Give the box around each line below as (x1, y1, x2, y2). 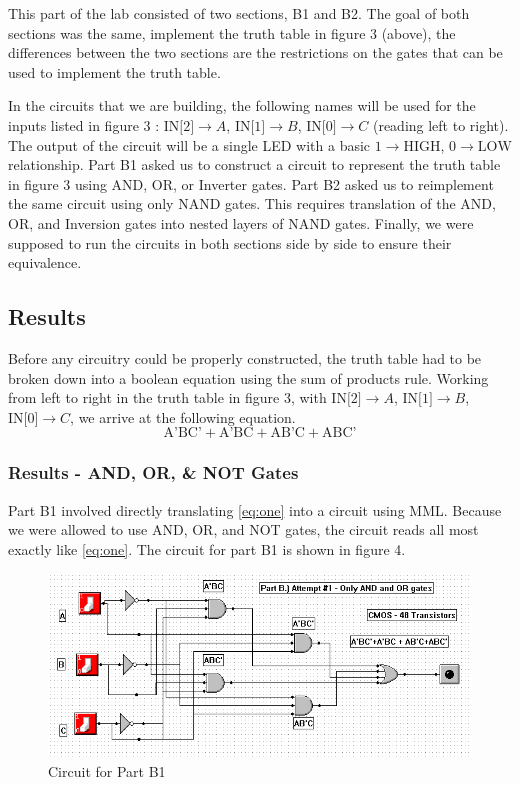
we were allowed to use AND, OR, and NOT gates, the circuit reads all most (8, 519, 479, 540)
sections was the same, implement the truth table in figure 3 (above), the (8, 22, 456, 43)
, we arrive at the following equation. (70, 406, 296, 427)
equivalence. (8, 252, 82, 273)
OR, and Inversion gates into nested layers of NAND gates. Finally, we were (8, 212, 474, 233)
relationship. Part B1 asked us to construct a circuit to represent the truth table (8, 154, 501, 175)
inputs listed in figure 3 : (8, 114, 160, 135)
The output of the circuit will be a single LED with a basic (8, 134, 371, 155)
